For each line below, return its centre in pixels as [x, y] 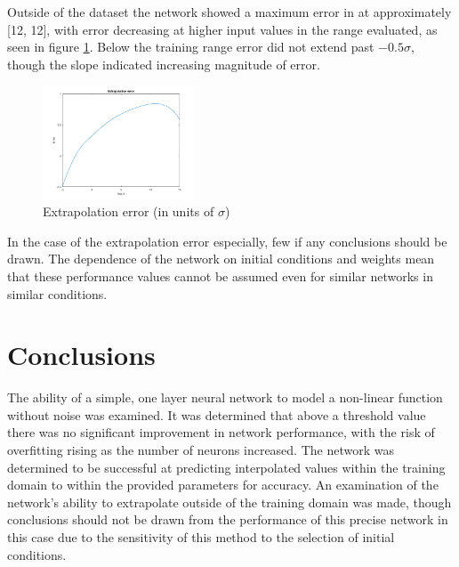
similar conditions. [57, 293]
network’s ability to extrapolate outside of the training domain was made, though [229, 502]
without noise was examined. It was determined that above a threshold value [217, 414]
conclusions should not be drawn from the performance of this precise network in [228, 519]
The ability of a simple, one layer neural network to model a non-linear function [225, 397]
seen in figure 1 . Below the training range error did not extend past [191, 47]
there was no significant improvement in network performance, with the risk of [221, 432]
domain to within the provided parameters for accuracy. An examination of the [223, 485]
